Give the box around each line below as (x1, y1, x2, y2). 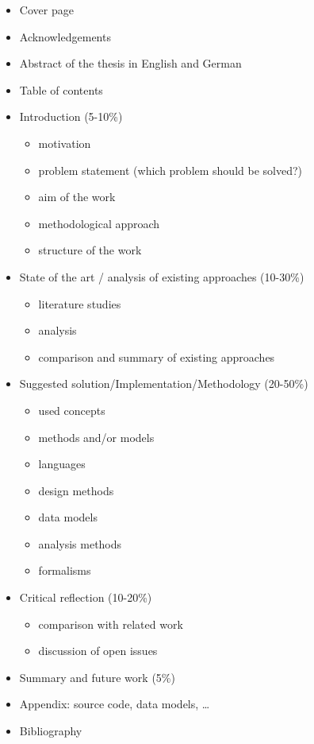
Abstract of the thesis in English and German (19, 55, 242, 72)
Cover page (19, 2, 74, 17)
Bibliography (19, 723, 82, 739)
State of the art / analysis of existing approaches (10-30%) (19, 268, 304, 285)
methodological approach (38, 215, 160, 231)
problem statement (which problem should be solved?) (38, 161, 303, 178)
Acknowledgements (19, 28, 111, 45)
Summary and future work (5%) (19, 668, 175, 685)
